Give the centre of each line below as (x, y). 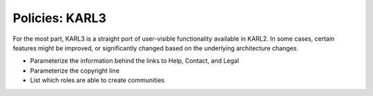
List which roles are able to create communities (97, 80)
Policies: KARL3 (60, 18)
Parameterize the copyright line (75, 70)
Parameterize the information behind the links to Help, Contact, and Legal (135, 61)
